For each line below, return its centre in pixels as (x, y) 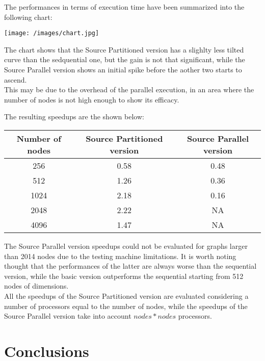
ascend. (16, 79)
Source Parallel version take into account (68, 316)
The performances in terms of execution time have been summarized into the (124, 7)
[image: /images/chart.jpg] (52, 33)
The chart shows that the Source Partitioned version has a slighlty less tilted (124, 49)
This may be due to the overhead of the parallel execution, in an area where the (129, 89)
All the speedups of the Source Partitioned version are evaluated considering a (126, 295)
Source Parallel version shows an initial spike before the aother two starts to (123, 70)
